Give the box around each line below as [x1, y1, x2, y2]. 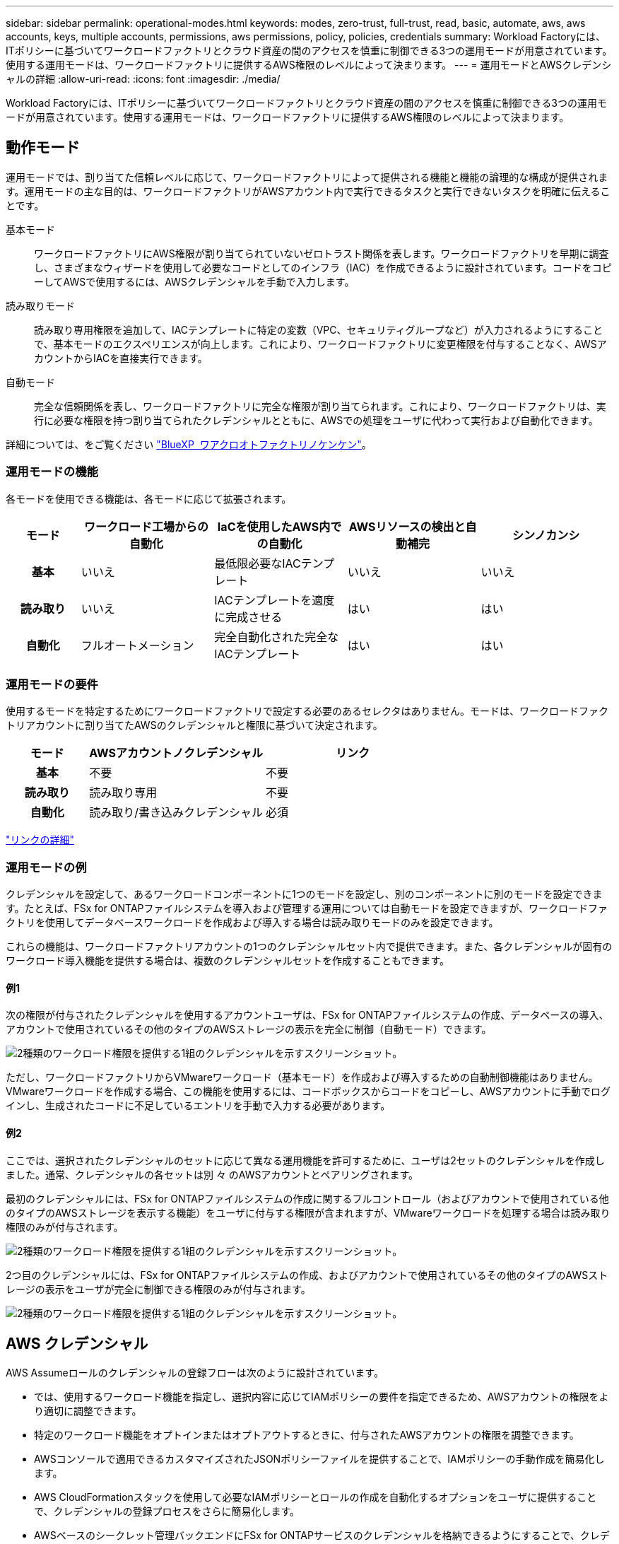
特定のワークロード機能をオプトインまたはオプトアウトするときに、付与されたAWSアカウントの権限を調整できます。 [34, 1429, 579, 1441]
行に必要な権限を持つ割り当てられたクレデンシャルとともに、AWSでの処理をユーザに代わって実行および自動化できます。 [34, 414, 599, 426]
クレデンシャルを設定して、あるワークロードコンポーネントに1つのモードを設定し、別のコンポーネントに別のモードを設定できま [6, 888, 603, 901]
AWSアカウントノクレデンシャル [89, 746, 264, 761]
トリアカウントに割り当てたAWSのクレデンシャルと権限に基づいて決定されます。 [6, 719, 383, 732]
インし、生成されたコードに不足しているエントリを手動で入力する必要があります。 [6, 1099, 391, 1112]
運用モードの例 [6, 860, 87, 875]
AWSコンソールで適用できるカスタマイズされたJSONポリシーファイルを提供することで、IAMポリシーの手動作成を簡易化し [34, 1453, 605, 1466]
